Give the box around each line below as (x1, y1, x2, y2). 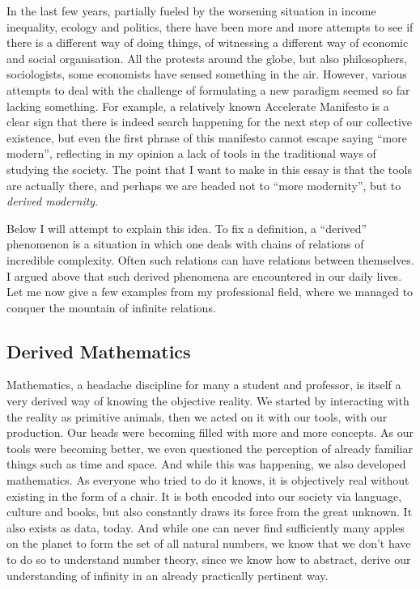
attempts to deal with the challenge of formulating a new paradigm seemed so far (6, 81, 410, 98)
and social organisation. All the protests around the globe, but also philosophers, (6, 49, 408, 66)
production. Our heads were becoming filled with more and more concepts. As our (6, 424, 414, 441)
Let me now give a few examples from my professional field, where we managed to (6, 283, 414, 300)
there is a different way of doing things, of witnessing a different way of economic (6, 34, 409, 51)
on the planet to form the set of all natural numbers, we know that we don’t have (6, 535, 411, 552)
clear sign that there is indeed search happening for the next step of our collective (6, 113, 412, 130)
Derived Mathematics (6, 338, 191, 363)
